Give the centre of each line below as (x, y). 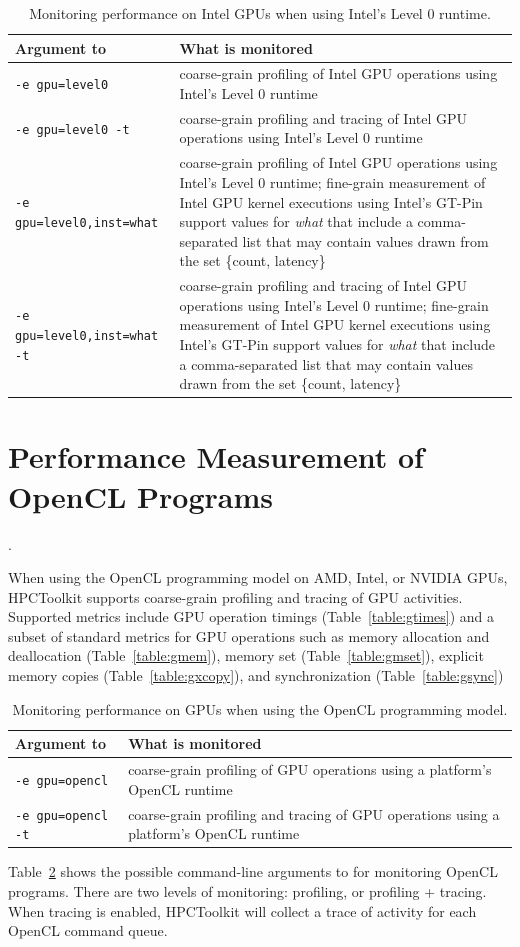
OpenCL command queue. (88, 930)
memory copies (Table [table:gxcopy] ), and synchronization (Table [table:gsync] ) (256, 675)
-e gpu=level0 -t (72, 129)
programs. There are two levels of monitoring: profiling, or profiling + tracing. (247, 890)
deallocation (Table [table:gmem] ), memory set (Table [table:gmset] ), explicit (246, 655)
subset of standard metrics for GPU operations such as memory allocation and (249, 635)
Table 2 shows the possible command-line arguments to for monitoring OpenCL (253, 871)
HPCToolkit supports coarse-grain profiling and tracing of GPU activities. (235, 596)
